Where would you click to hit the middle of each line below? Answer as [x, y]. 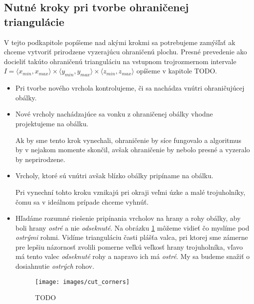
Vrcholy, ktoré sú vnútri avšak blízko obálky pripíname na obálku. [114, 175]
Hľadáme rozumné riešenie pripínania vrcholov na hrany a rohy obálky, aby [128, 218]
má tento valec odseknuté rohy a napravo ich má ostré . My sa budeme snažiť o [133, 256]
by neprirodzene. [40, 159]
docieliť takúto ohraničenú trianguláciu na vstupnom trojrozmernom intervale [120, 61]
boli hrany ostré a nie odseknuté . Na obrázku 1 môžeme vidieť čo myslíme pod [132, 227]
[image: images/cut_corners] [82, 282]
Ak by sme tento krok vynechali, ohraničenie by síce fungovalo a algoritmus [128, 140]
